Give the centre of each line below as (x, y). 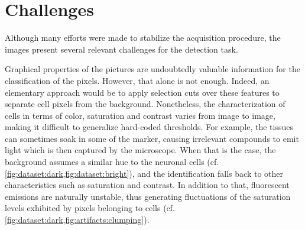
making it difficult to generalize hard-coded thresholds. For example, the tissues (149, 127)
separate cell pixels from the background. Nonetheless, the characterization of (145, 104)
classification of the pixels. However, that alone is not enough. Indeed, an (137, 80)
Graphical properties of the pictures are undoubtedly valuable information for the (152, 69)
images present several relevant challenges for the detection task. (121, 49)
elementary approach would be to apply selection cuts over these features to (142, 92)
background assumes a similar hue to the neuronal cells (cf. (112, 162)
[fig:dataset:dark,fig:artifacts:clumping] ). (77, 220)
